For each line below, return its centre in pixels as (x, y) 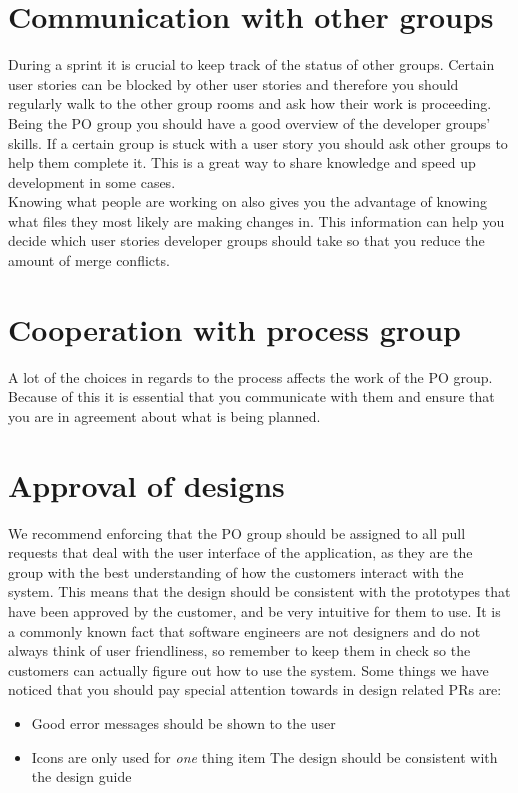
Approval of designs (146, 484)
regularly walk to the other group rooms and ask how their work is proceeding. (250, 103)
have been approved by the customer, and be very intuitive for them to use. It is (254, 611)
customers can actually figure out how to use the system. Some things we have (248, 669)
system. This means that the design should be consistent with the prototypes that (259, 591)
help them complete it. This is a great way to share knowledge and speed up (242, 162)
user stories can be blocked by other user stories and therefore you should (233, 83)
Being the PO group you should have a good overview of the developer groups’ (249, 122)
